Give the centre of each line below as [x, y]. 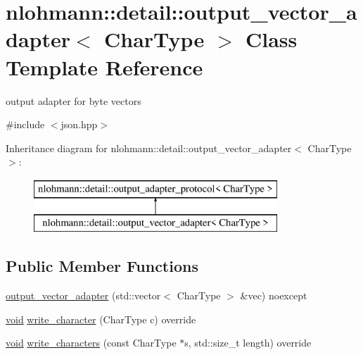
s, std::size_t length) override [248, 343]
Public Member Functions [102, 266]
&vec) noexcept [274, 295]
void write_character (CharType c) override [101, 319]
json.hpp [79, 124]
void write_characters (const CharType [91, 343]
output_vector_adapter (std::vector [83, 295]
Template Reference [104, 67]
